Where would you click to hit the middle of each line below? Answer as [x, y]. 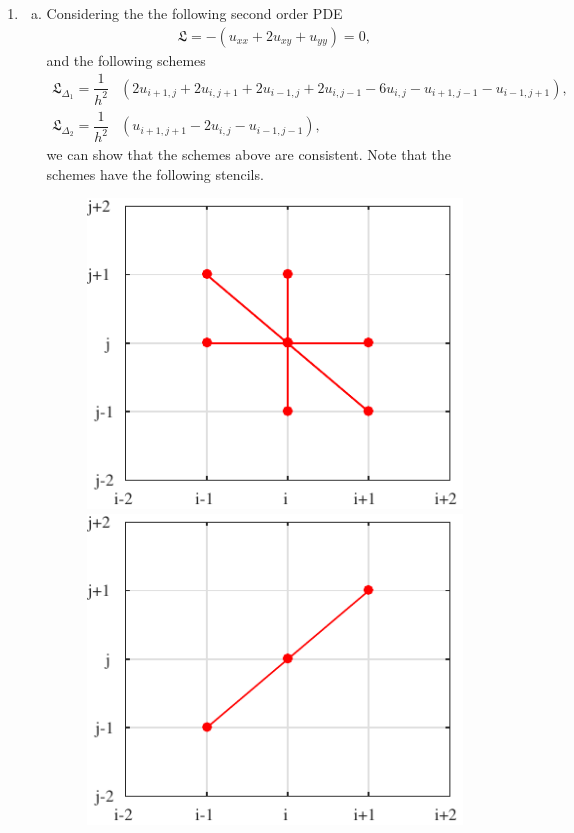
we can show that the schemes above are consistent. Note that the [248, 154]
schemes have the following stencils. [155, 173]
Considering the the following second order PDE [194, 13]
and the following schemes [126, 59]
